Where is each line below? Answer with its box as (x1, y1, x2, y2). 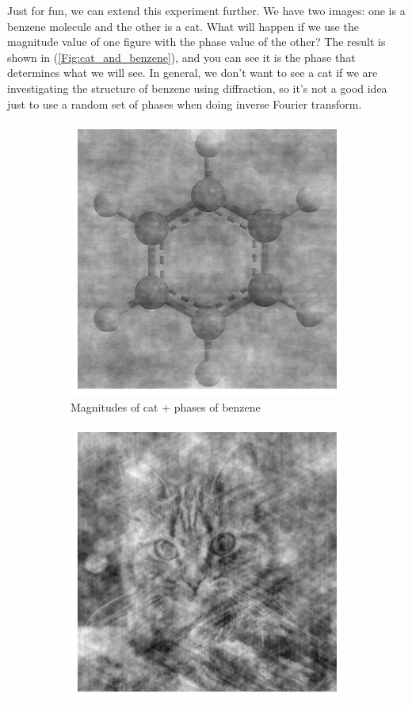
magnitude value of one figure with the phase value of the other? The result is (7, 33, 386, 50)
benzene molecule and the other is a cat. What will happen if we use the (7, 17, 359, 34)
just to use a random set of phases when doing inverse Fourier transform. (7, 95, 362, 112)
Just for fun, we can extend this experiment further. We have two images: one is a (7, 2, 406, 18)
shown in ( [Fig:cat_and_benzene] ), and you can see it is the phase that (7, 48, 356, 65)
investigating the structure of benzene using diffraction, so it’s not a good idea (7, 79, 387, 96)
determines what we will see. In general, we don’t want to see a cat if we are (7, 64, 378, 81)
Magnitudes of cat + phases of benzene (71, 398, 261, 415)
